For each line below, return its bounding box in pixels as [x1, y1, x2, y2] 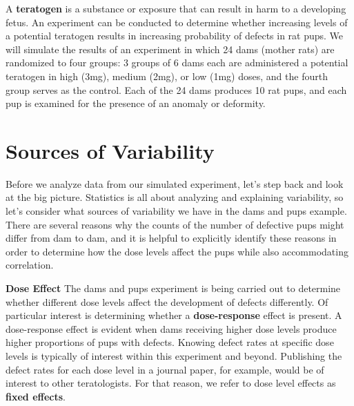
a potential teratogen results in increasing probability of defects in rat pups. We [6, 28, 344, 43]
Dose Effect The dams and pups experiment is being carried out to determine [6, 281, 341, 296]
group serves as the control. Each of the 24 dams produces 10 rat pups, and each [6, 82, 347, 97]
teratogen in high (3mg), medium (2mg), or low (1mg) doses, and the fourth [6, 68, 328, 83]
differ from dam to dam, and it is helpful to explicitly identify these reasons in [6, 231, 337, 245]
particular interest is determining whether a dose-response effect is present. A [6, 308, 342, 322]
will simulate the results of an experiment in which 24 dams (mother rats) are [6, 41, 335, 56]
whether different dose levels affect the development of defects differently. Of [6, 294, 328, 309]
